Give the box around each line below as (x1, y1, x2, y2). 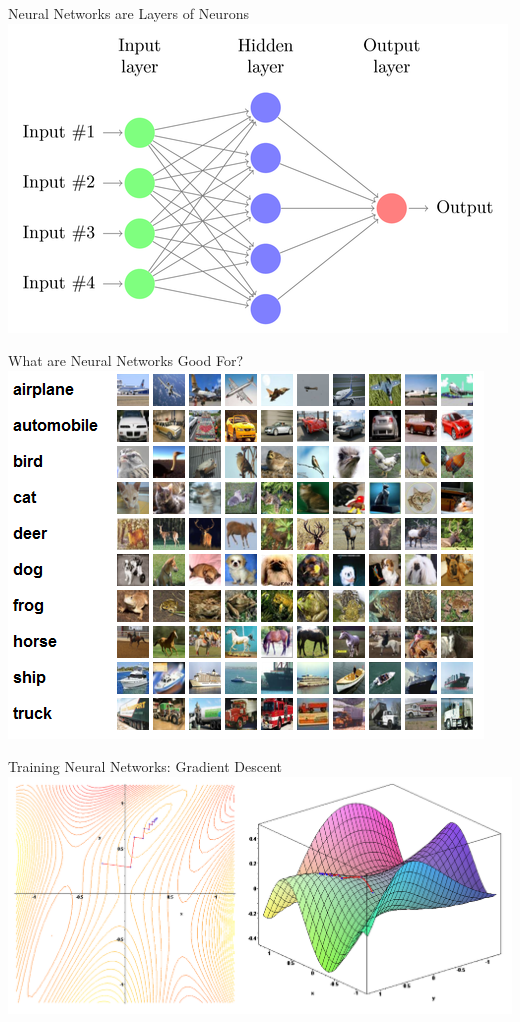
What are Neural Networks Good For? (8, 350, 244, 371)
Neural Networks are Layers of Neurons (8, 3, 249, 23)
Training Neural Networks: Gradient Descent (8, 756, 282, 777)
